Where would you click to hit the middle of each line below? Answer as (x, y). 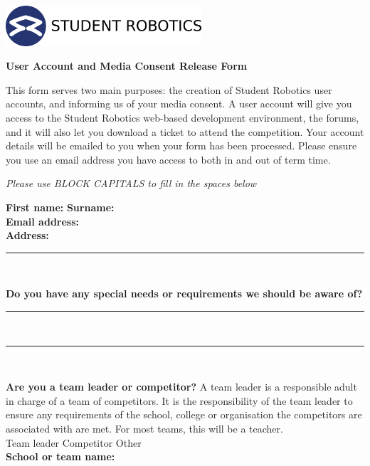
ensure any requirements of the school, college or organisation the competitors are (184, 414)
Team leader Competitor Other (74, 442)
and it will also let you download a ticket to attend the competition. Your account (185, 131)
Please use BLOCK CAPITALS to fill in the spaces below (131, 183)
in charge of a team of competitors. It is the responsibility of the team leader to (179, 400)
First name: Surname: (60, 207)
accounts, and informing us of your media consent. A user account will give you (179, 104)
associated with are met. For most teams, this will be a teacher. (144, 428)
